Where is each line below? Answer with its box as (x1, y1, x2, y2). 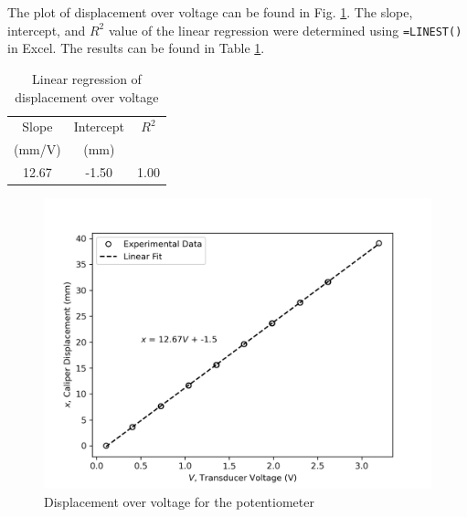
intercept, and (7, 20, 86, 39)
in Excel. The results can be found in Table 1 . (7, 38, 265, 58)
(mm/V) (14, 140, 61, 159)
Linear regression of (32, 69, 142, 89)
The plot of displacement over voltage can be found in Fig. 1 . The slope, (7, 3, 413, 22)
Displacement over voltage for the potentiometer (44, 491, 314, 511)
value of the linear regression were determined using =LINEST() (108, 20, 462, 39)
